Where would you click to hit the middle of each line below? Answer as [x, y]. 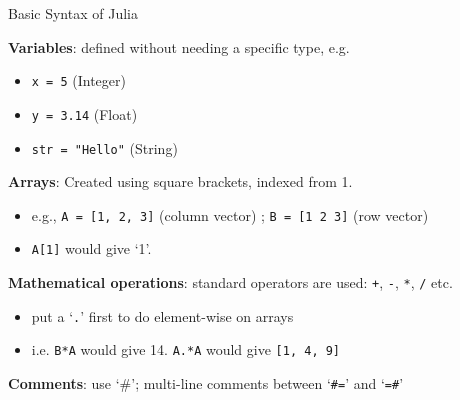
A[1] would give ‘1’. [91, 248]
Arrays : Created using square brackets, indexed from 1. [180, 181]
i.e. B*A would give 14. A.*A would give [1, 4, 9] [186, 349]
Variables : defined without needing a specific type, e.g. [179, 46]
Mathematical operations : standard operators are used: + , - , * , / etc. [230, 282]
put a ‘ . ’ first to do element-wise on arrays [162, 315]
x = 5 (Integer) [78, 80]
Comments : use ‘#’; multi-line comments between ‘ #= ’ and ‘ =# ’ [206, 383]
